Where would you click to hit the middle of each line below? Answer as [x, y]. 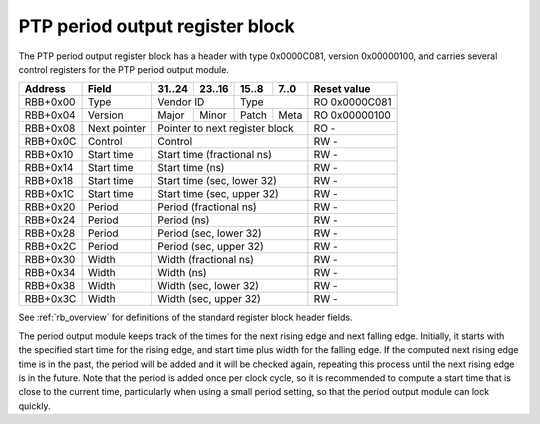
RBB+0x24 [50, 220]
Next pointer [117, 128]
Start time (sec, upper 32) [218, 194]
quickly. [34, 406]
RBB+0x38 [50, 286]
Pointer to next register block [225, 128]
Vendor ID [181, 102]
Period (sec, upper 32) [210, 247]
